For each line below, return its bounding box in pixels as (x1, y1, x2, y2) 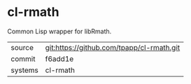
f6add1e (45, 53, 74, 63)
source (10, 42, 34, 52)
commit (10, 53, 36, 63)
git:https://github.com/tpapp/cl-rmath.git (45, 42, 181, 52)
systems (10, 65, 38, 75)
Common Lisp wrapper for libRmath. (7, 27, 112, 35)
